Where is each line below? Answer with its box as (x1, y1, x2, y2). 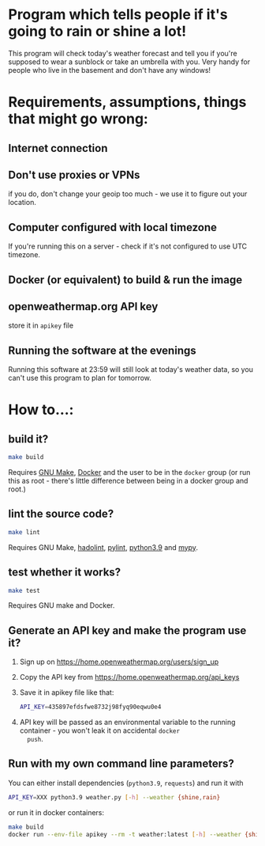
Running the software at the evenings (8, 343, 196, 357)
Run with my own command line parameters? (8, 757, 234, 771)
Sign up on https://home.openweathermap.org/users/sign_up (19, 657, 219, 666)
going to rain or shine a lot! (8, 22, 187, 40)
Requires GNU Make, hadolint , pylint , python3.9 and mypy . (8, 542, 199, 552)
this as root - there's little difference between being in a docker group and (8, 476, 248, 486)
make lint (8, 528, 41, 536)
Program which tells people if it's (8, 6, 228, 24)
